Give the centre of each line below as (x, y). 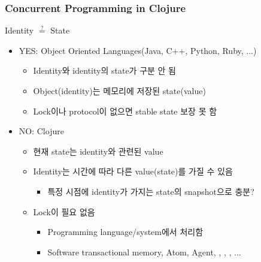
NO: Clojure (41, 131)
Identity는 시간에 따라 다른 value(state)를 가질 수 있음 (133, 171)
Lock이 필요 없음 (64, 211)
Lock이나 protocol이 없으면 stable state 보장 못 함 (125, 111)
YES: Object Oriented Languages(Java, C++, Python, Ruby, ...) (138, 50)
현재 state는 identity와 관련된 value (98, 151)
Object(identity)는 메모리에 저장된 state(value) (119, 91)
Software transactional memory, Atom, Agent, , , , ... (144, 252)
